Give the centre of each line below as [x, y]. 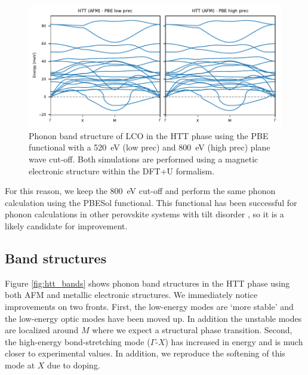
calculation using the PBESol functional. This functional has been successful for [151, 202]
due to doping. [74, 365]
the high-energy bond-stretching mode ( [78, 341]
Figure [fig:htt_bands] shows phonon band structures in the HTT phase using [147, 283]
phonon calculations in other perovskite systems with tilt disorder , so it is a [144, 214]
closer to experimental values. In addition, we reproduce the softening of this [145, 353]
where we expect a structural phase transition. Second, [192, 330]
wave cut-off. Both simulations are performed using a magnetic [144, 159]
